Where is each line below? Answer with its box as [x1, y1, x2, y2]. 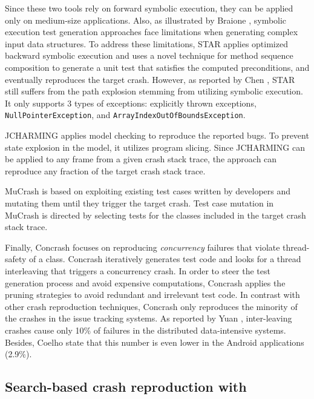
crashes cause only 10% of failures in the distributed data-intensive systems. [5, 323, 286, 336]
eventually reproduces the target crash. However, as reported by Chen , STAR [5, 73, 295, 85]
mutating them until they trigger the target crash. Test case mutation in [5, 196, 274, 209]
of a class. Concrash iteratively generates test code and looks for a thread [29, 252, 301, 265]
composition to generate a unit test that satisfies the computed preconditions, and [5, 61, 310, 73]
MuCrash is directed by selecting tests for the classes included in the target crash [5, 208, 306, 221]
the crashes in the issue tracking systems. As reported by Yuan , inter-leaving [5, 312, 292, 325]
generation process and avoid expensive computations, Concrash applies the [5, 276, 286, 289]
